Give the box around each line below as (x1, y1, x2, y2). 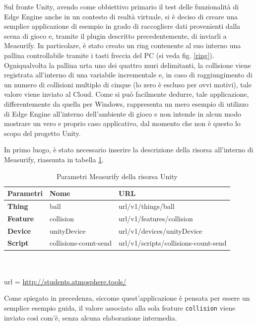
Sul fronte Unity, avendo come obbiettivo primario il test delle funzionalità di (4, 1, 239, 11)
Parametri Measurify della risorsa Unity (56, 171, 178, 181)
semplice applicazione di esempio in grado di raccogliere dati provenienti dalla (4, 21, 241, 31)
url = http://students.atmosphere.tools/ (4, 276, 127, 286)
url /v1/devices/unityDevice (119, 225, 202, 236)
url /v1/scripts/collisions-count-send (119, 238, 227, 248)
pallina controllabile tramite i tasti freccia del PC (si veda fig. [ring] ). (4, 50, 214, 60)
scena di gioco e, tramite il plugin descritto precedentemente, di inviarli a (4, 30, 227, 41)
